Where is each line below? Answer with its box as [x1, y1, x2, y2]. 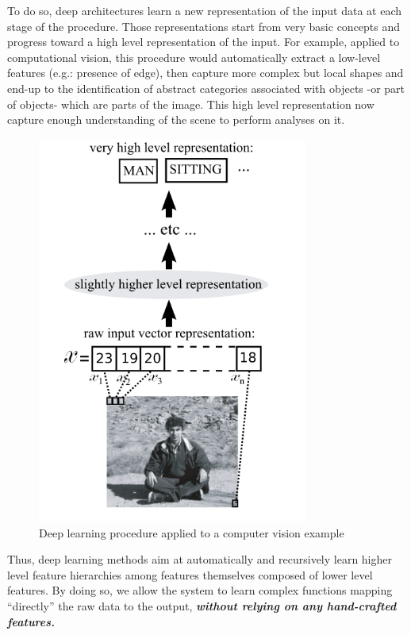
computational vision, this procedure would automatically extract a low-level [7, 48, 381, 65]
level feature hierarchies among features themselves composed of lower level [7, 566, 373, 583]
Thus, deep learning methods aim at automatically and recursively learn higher [7, 551, 392, 568]
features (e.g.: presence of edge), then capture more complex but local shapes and [7, 64, 404, 81]
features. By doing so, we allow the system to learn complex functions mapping [7, 582, 393, 598]
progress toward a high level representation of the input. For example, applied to [7, 33, 400, 50]
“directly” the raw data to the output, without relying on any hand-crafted [7, 597, 397, 614]
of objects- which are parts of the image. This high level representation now [7, 95, 375, 112]
